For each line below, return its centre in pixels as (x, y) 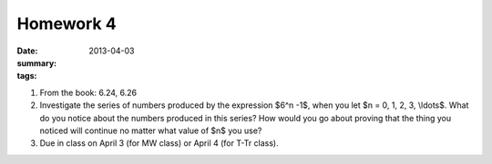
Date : (27, 51)
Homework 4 (67, 24)
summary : (37, 63)
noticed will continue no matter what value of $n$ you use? (151, 130)
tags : (27, 76)
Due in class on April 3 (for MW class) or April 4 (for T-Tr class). (159, 143)
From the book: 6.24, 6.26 (88, 92)
